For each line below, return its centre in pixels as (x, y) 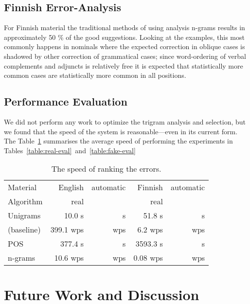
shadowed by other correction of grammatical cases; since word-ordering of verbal (125, 56)
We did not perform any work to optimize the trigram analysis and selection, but (125, 121)
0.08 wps (148, 258)
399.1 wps (67, 230)
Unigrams (24, 215)
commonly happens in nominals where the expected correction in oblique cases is (125, 46)
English (71, 187)
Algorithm (25, 201)
